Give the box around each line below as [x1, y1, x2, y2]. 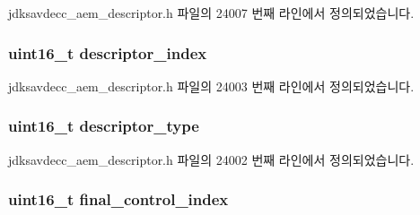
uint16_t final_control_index [8, 188, 229, 211]
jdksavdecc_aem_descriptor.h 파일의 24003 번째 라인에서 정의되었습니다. [8, 76, 415, 95]
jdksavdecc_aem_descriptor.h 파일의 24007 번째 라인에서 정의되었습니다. [8, 4, 415, 21]
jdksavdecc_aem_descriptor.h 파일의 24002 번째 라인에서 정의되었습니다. [8, 150, 415, 168]
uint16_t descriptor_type [8, 115, 199, 137]
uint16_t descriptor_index [8, 41, 207, 64]
